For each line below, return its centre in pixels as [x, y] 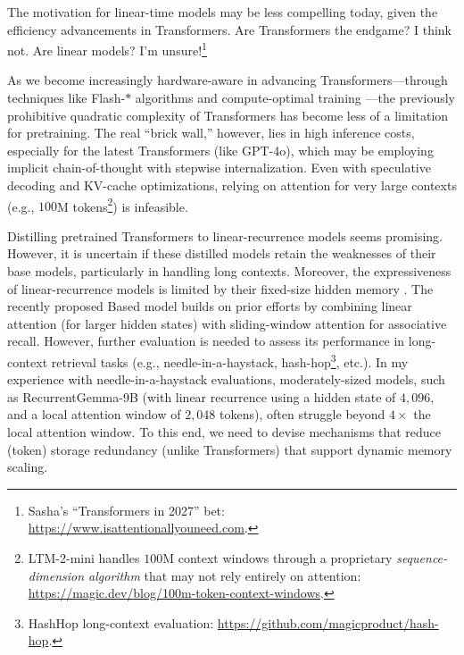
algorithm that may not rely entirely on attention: [225, 575]
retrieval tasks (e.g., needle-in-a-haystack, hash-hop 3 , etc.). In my [230, 361]
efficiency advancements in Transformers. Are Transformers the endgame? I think [230, 29]
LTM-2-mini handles [84, 558]
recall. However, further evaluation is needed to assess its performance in [206, 341]
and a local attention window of [94, 414]
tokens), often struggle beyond [302, 414]
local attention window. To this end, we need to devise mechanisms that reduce [224, 432]
